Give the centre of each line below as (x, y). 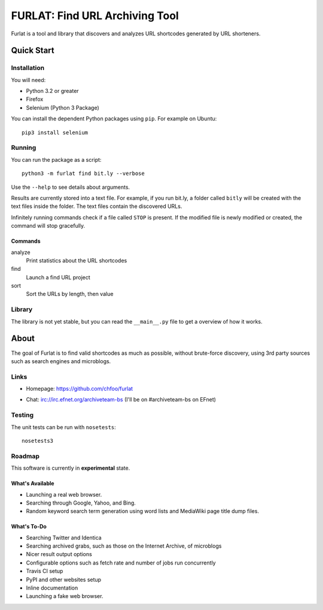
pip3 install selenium (55, 132)
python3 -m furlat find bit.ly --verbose (83, 173)
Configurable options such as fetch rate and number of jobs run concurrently (121, 563)
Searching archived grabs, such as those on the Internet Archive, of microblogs (124, 546)
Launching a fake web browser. (65, 596)
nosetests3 (38, 441)
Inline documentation (52, 588)
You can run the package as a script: (56, 159)
